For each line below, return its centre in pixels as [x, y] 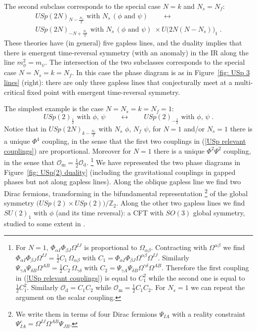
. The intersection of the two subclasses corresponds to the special [145, 62]
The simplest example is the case [54, 108]
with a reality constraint [209, 313]
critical [15, 92]
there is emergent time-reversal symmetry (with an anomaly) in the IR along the [126, 52]
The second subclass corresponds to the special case [82, 6]
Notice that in [25, 128]
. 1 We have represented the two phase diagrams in [164, 161]
